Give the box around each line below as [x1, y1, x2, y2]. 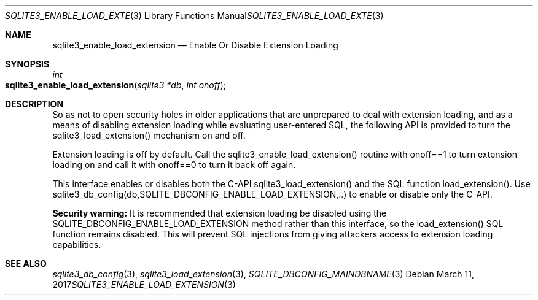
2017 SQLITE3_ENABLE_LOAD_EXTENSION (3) [52, 279, 236, 290]
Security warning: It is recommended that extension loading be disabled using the [52, 208, 387, 218]
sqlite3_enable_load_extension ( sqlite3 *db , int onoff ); [5, 80, 226, 90]
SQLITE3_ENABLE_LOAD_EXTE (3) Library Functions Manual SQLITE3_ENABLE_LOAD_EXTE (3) [5, 10, 384, 21]
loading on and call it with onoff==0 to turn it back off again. [52, 160, 296, 170]
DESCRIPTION [5, 99, 64, 109]
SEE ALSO [5, 258, 47, 269]
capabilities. [52, 239, 101, 250]
